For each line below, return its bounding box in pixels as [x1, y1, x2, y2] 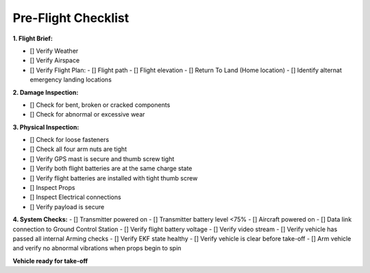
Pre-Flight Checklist [12, 10, 129, 25]
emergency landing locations [29, 75, 112, 84]
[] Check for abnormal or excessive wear [29, 110, 145, 119]
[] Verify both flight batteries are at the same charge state [29, 165, 193, 173]
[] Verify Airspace [29, 56, 80, 64]
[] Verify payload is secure [29, 202, 105, 211]
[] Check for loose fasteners [29, 136, 110, 144]
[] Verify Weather [29, 47, 79, 55]
